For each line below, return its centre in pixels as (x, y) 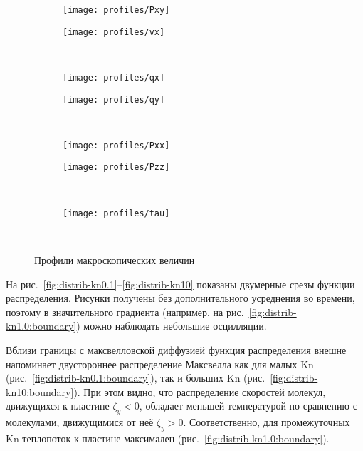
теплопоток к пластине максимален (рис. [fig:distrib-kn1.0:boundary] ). (176, 438)
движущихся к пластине (58, 406)
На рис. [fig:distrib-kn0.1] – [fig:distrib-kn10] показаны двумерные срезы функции (180, 284)
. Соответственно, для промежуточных (267, 422)
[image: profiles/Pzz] (116, 167)
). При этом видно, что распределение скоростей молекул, (200, 391)
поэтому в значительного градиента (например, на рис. (125, 311)
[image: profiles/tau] (116, 213)
